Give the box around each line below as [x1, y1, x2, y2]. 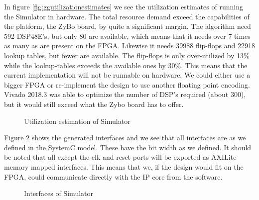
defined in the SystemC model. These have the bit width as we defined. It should [4, 142, 252, 152]
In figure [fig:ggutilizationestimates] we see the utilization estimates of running [4, 1, 243, 11]
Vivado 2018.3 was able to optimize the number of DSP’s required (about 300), [4, 89, 246, 100]
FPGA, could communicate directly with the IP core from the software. [4, 171, 223, 182]
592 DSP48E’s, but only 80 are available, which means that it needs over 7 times [4, 30, 251, 41]
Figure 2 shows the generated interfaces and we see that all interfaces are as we [4, 132, 246, 143]
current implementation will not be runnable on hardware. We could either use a [4, 70, 251, 80]
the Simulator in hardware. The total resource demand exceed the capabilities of [4, 11, 250, 21]
